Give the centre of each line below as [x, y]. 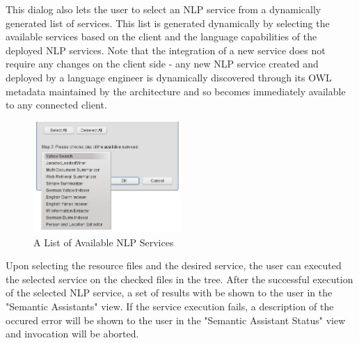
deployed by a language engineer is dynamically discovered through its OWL [169, 77]
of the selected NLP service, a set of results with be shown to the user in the [169, 293]
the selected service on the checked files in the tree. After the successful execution [179, 279]
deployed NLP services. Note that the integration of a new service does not [166, 50]
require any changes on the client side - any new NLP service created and [162, 64]
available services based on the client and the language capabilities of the [161, 37]
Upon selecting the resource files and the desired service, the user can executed [174, 265]
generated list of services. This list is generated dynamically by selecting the [168, 23]
